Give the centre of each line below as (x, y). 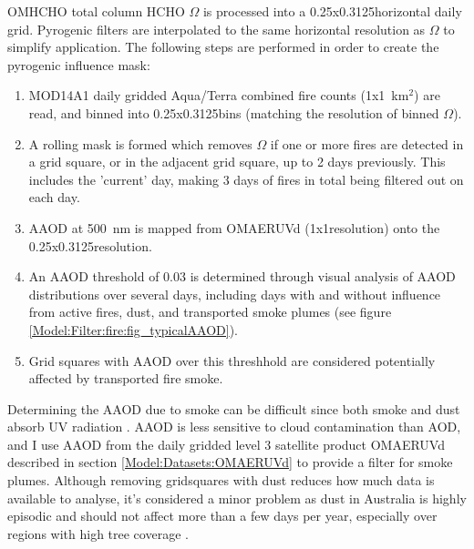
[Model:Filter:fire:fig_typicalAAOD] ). (133, 329)
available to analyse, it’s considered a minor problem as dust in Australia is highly (237, 498)
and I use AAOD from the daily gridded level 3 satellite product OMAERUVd (226, 444)
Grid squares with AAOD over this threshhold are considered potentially (232, 360)
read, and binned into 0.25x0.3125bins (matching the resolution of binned (234, 112)
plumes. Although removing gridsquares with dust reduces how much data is (221, 480)
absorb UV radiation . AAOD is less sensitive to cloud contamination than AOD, (234, 427)
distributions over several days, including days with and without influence (235, 294)
